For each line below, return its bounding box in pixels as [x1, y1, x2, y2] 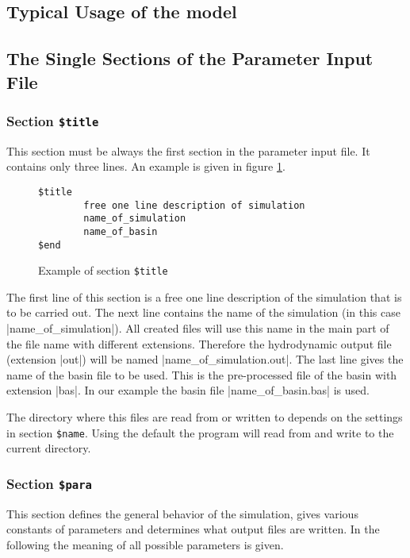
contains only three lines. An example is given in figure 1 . [6, 158, 285, 175]
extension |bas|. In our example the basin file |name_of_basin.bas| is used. [6, 382, 370, 398]
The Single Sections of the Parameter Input [6, 46, 374, 71]
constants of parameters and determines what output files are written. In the [6, 521, 380, 537]
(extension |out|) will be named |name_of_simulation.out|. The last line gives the [6, 351, 404, 368]
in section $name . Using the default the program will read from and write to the [6, 424, 394, 441]
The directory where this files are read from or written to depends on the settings [6, 409, 403, 425]
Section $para [6, 473, 92, 493]
